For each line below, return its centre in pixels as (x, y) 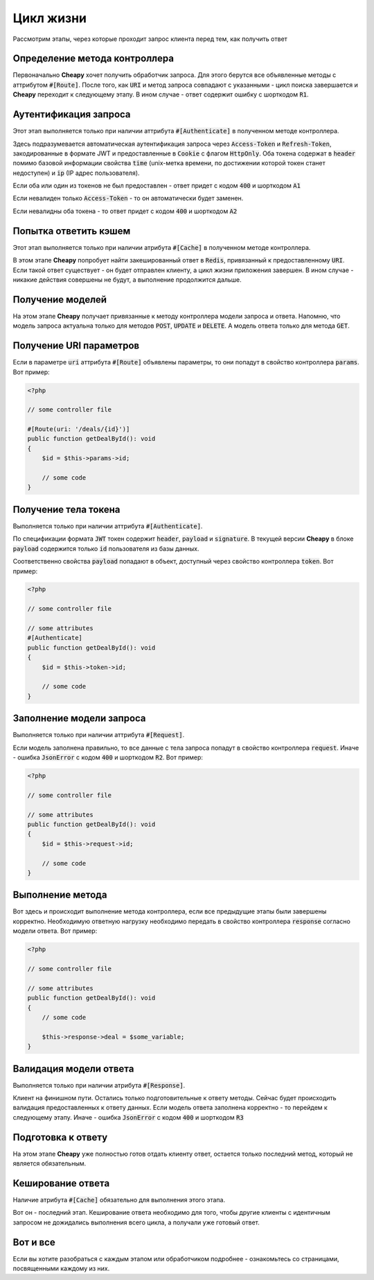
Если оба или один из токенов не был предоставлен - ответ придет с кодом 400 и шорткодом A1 (157, 186)
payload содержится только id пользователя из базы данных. (106, 548)
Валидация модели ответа (73, 1069)
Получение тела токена (66, 509)
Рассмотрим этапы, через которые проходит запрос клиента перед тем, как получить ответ (150, 39)
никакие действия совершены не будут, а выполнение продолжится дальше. (127, 279)
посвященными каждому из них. (61, 1269)
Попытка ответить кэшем (72, 231)
